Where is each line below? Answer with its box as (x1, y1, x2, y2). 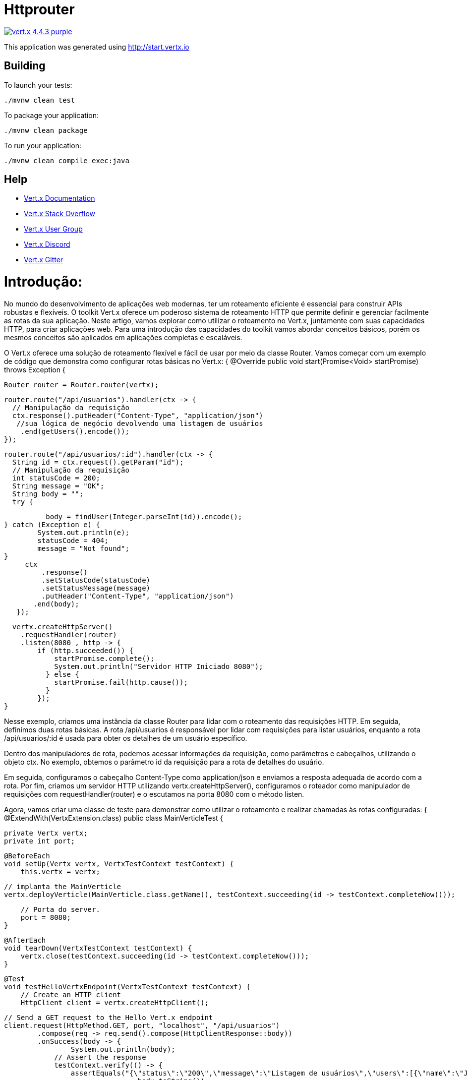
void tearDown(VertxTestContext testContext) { (4, 944, 192, 952)
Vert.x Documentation (24, 194, 95, 203)
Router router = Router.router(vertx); (4, 380, 159, 389)
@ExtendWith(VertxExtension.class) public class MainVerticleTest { (4, 813, 223, 822)
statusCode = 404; (37, 536, 109, 544)
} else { (46, 670, 79, 678)
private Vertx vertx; (4, 829, 88, 837)
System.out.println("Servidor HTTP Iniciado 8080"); (54, 662, 263, 670)
